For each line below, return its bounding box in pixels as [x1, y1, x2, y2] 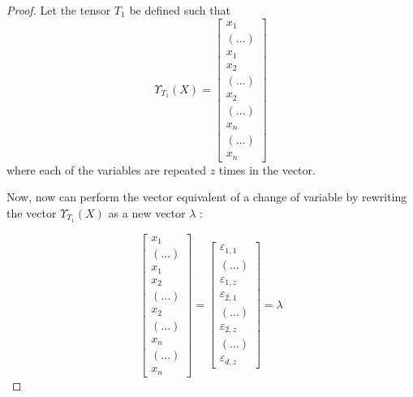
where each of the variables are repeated [6, 161, 206, 178]
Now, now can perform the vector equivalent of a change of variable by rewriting [6, 188, 407, 205]
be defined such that [129, 2, 230, 18]
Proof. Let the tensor [6, 2, 111, 18]
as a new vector [108, 204, 186, 221]
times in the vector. [218, 161, 316, 178]
